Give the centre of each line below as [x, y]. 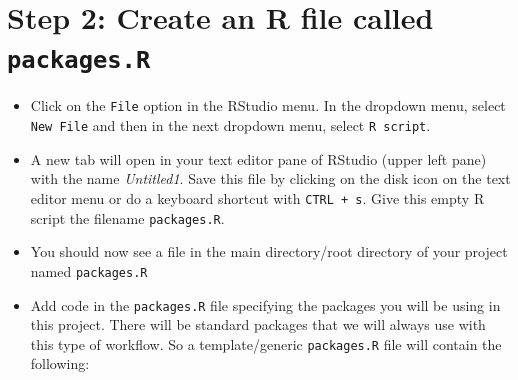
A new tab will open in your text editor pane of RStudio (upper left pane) [258, 158]
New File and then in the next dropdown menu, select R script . [230, 125]
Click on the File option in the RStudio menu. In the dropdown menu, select [268, 105]
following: [60, 363]
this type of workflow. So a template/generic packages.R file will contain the [266, 343]
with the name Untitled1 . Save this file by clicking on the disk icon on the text [270, 178]
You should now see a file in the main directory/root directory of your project [269, 251]
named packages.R [89, 270]
